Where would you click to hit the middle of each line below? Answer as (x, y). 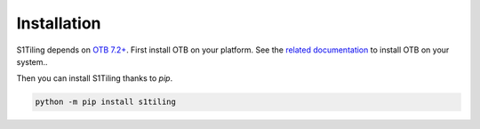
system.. (32, 61)
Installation (59, 23)
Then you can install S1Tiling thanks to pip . (95, 78)
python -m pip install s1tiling (106, 102)
